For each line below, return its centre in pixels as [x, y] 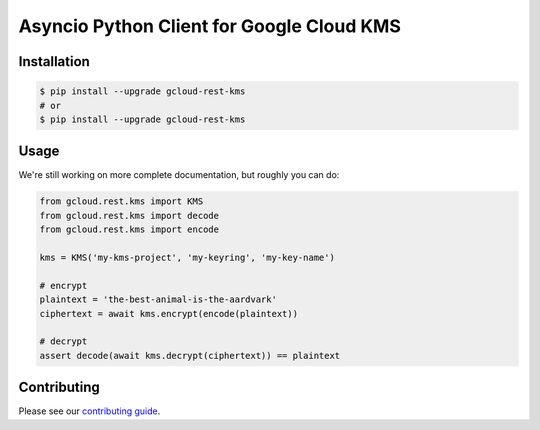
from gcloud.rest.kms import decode [129, 215]
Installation [54, 61]
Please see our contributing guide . [89, 411]
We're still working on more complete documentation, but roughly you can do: [179, 175]
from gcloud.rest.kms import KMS [121, 201]
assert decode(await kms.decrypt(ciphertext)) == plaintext [190, 355]
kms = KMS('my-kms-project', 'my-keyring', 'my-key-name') [187, 257]
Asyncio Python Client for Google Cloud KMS [210, 26]
